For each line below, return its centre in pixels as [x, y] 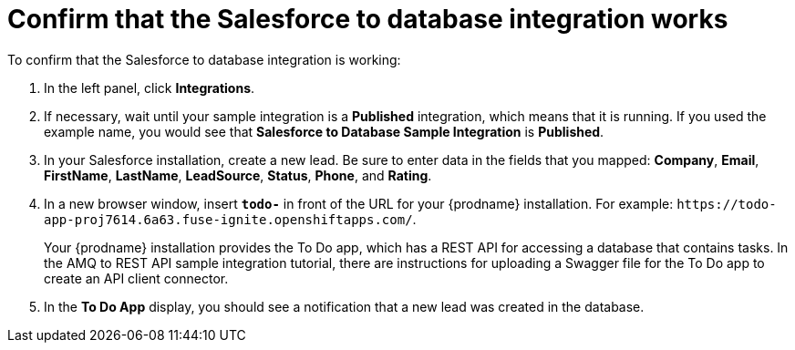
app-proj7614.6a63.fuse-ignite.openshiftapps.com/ [228, 219]
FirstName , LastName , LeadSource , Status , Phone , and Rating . [238, 175]
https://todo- [727, 204]
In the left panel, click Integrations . [150, 87]
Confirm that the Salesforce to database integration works [368, 19]
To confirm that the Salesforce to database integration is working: [204, 59]
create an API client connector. [136, 278]
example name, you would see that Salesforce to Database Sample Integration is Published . [324, 131]
